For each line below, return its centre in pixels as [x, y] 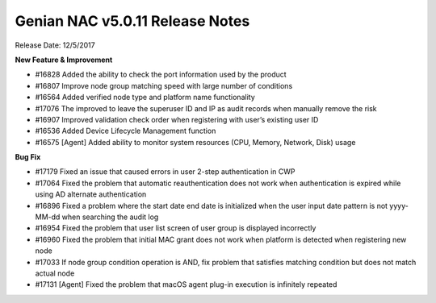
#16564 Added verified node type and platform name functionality [145, 98]
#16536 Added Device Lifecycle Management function [126, 131]
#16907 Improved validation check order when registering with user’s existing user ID [177, 119]
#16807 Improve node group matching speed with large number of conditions [164, 85]
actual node [55, 273]
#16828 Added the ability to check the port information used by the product [161, 75]
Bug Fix [28, 157]
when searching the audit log [110, 217]
